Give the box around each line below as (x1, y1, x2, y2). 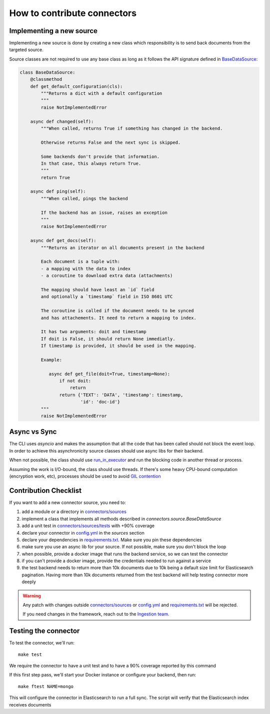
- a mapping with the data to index (40, 266, 131, 272)
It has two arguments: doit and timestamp (40, 329, 147, 335)
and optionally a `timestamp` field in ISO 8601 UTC (40, 294, 173, 300)
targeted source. (9, 47, 43, 53)
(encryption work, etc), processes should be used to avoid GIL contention (9, 473, 161, 480)
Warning (22, 593, 41, 599)
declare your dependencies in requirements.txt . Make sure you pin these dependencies (21, 537, 202, 543)
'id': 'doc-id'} (80, 399, 120, 405)
